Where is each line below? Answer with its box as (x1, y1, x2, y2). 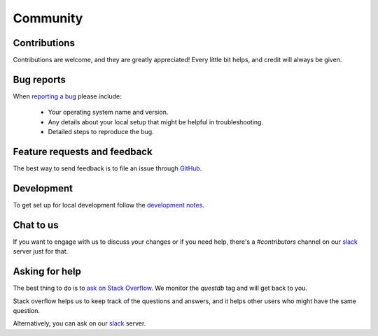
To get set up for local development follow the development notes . (13, 200, 204, 209)
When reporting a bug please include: (13, 92, 122, 101)
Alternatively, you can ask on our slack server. (13, 319, 146, 328)
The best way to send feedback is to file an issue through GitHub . (13, 164, 202, 173)
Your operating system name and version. (48, 108, 169, 117)
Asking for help (13, 265, 82, 277)
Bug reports (13, 73, 66, 85)
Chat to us (13, 219, 59, 231)
